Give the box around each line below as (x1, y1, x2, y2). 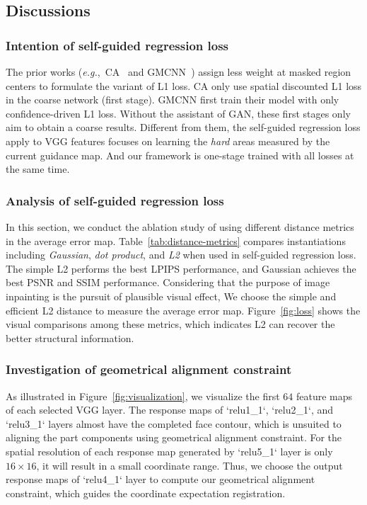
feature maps (296, 388, 353, 403)
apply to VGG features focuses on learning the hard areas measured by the (6, 133, 330, 148)
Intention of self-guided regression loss (6, 36, 228, 54)
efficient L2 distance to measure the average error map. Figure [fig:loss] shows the (6, 302, 361, 317)
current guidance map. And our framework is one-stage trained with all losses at (6, 147, 354, 162)
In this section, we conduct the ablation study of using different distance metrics (6, 219, 354, 234)
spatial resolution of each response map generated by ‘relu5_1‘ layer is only (6, 443, 333, 458)
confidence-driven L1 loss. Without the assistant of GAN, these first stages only (6, 106, 351, 120)
